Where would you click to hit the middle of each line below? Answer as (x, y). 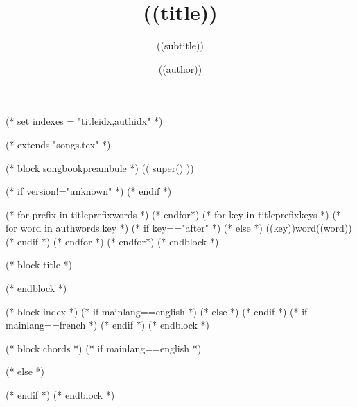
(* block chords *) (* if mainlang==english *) (104, 348)
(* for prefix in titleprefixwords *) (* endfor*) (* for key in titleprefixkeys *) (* (173, 214)
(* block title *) (39, 265)
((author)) (180, 68)
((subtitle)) (180, 45)
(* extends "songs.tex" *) (58, 144)
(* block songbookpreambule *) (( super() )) (100, 167)
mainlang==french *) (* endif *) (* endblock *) (108, 325)
